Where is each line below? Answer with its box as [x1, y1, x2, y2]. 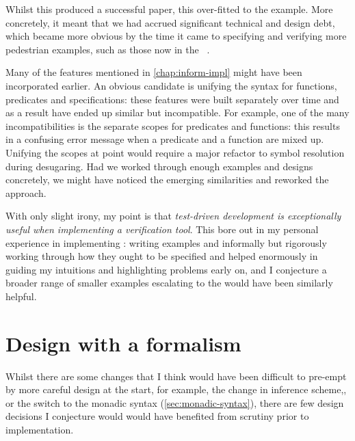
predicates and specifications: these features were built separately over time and [5, 92, 339, 106]
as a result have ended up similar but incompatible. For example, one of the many [5, 105, 350, 120]
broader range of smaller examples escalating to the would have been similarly [5, 276, 333, 290]
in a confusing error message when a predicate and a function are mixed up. [5, 132, 324, 146]
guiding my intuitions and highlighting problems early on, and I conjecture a [5, 262, 327, 276]
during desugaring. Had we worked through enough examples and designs [5, 159, 313, 173]
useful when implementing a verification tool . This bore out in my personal [5, 222, 319, 236]
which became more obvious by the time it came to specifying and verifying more [5, 29, 347, 43]
